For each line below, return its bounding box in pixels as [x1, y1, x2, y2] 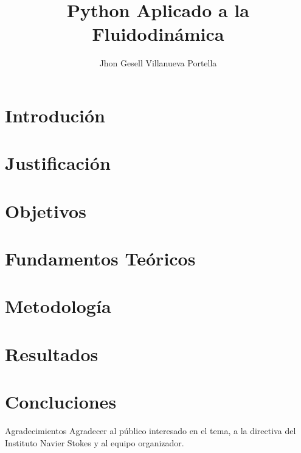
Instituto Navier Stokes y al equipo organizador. [5, 436, 184, 449]
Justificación [5, 150, 111, 175]
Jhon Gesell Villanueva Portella [99, 57, 217, 69]
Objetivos [5, 198, 86, 223]
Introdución [5, 102, 106, 127]
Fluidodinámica [92, 21, 224, 46]
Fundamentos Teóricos [5, 246, 196, 271]
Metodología [5, 293, 111, 318]
